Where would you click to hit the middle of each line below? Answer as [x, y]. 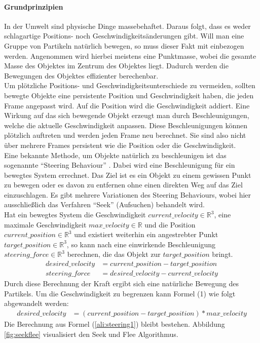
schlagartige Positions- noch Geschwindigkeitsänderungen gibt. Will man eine [124, 36]
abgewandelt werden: [36, 303]
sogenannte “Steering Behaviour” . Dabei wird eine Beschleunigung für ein [120, 165]
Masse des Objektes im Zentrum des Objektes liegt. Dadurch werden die [116, 66]
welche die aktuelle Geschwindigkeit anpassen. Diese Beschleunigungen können [126, 125]
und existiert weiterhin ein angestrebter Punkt [146, 234]
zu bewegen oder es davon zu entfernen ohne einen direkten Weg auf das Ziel [123, 185]
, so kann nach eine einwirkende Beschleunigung [141, 244]
